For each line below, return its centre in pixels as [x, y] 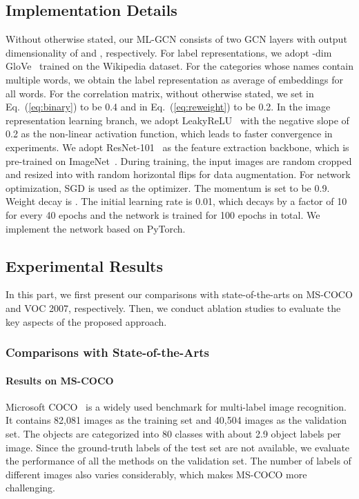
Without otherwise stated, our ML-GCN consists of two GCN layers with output [176, 39]
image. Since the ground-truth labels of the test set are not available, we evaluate [178, 447]
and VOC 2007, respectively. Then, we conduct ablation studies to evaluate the [173, 307]
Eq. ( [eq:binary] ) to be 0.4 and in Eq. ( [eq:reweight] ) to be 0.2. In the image [168, 107]
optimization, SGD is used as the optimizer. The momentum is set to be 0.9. [168, 187]
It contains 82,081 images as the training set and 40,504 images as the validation [176, 420]
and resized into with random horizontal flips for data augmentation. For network [178, 174]
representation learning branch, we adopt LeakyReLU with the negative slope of [177, 120]
